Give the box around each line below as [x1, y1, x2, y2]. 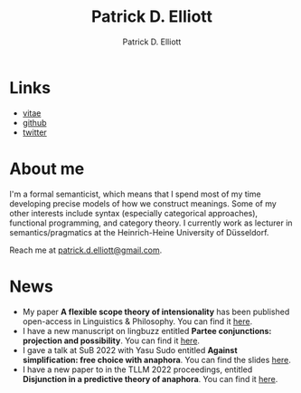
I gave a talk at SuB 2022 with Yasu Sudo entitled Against [22, 344, 238, 355]
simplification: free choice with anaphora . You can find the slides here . [22, 354, 292, 365]
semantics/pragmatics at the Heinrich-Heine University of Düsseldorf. [9, 226, 269, 237]
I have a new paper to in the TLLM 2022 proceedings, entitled [22, 364, 253, 375]
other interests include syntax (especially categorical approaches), [9, 207, 259, 218]
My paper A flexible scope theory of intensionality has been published [22, 306, 290, 317]
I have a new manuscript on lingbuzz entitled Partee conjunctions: [22, 325, 272, 336]
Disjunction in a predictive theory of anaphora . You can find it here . [22, 373, 278, 384]
